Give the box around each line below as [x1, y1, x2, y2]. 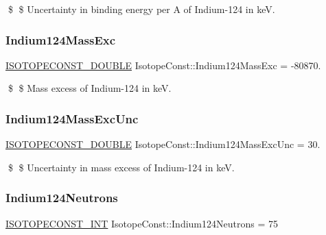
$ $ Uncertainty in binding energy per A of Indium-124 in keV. [8, 2, 275, 16]
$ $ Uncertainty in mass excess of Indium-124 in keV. [8, 160, 235, 174]
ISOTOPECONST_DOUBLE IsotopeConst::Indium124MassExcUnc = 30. [5, 137, 321, 151]
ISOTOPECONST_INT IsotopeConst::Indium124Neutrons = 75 [5, 216, 278, 230]
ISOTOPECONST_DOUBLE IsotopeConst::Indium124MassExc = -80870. [5, 58, 321, 72]
